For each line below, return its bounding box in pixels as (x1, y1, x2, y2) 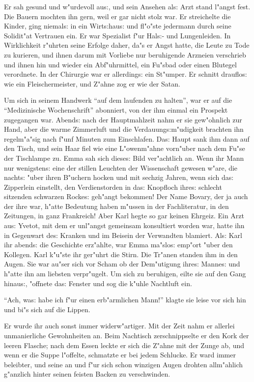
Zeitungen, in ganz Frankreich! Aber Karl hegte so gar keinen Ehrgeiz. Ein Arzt (4, 210, 245, 221)
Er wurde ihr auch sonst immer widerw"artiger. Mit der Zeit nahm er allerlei (4, 321, 235, 331)
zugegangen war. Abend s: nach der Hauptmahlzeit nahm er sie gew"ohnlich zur (4, 114, 242, 124)
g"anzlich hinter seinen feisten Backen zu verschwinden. (4, 369, 170, 379)
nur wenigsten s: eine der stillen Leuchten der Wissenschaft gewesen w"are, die (4, 162, 238, 173)
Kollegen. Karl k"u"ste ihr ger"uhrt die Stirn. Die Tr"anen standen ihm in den (4, 249, 238, 259)
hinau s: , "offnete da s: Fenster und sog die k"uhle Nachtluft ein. (4, 278, 192, 288)
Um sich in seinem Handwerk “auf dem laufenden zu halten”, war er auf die (4, 95, 232, 105)
